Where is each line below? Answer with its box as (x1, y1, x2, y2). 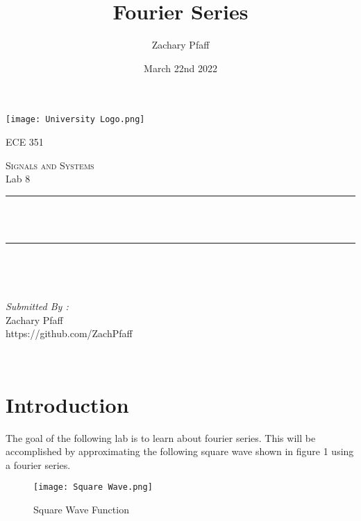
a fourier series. (6, 457, 71, 472)
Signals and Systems (6, 157, 94, 172)
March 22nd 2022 (144, 60, 217, 75)
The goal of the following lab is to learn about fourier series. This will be (6, 430, 316, 445)
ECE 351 (6, 134, 44, 148)
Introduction (6, 390, 129, 418)
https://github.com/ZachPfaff (6, 326, 133, 341)
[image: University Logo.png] (6, 114, 145, 125)
